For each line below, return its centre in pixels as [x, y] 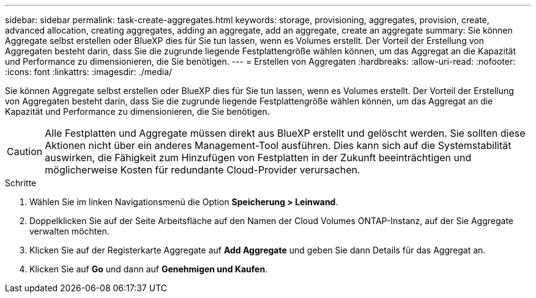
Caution [25, 151]
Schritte [21, 183]
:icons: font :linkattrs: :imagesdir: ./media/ [89, 72]
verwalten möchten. [69, 231]
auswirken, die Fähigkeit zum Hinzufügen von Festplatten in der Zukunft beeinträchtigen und [258, 158]
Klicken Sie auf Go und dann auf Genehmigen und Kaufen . [149, 269]
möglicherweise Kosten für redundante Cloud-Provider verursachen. [203, 170]
